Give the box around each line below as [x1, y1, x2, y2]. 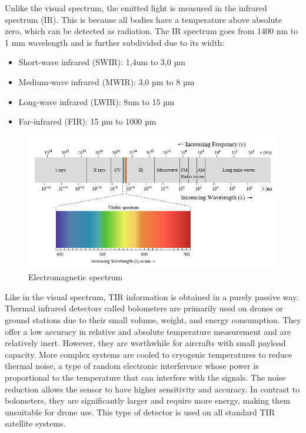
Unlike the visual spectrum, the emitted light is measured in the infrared [5, 2, 267, 14]
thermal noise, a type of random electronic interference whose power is [5, 360, 259, 372]
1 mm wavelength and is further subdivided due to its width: [5, 36, 225, 48]
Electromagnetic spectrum [28, 271, 123, 283]
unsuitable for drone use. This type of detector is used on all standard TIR [5, 405, 275, 418]
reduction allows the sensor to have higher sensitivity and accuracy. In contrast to [5, 382, 300, 395]
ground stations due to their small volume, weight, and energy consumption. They [5, 313, 301, 325]
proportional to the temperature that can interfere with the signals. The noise [5, 371, 286, 383]
